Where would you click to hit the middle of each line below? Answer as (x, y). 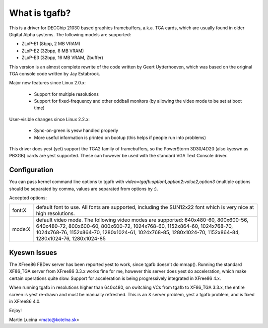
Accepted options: (28, 198)
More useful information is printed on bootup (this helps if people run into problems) (120, 137)
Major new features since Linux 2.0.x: (48, 83)
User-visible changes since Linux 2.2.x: (50, 119)
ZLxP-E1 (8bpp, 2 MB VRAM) (51, 44)
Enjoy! (16, 311)
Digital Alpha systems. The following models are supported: (70, 34)
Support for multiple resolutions (67, 94)
